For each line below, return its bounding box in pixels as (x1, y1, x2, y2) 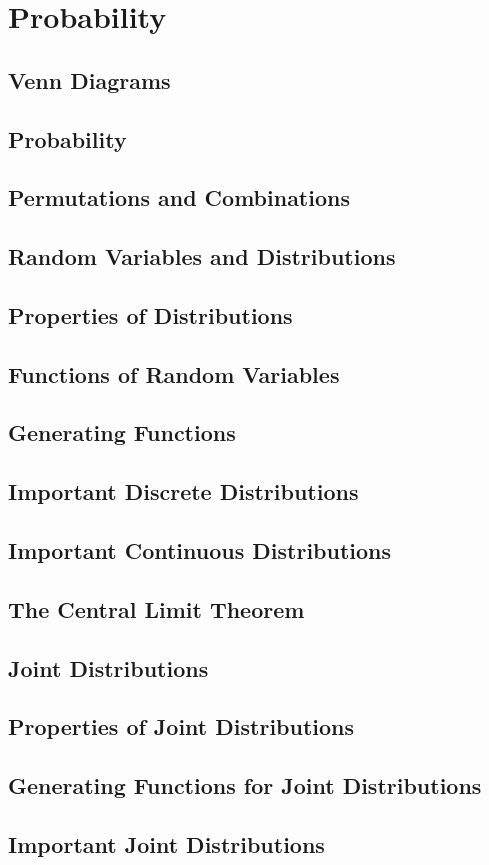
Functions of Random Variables (8, 358, 340, 389)
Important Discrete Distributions (8, 476, 359, 507)
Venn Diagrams (8, 64, 171, 95)
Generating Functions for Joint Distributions (8, 770, 482, 801)
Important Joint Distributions (8, 828, 325, 859)
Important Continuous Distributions (8, 535, 392, 566)
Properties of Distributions (8, 299, 293, 330)
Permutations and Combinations (8, 182, 350, 213)
